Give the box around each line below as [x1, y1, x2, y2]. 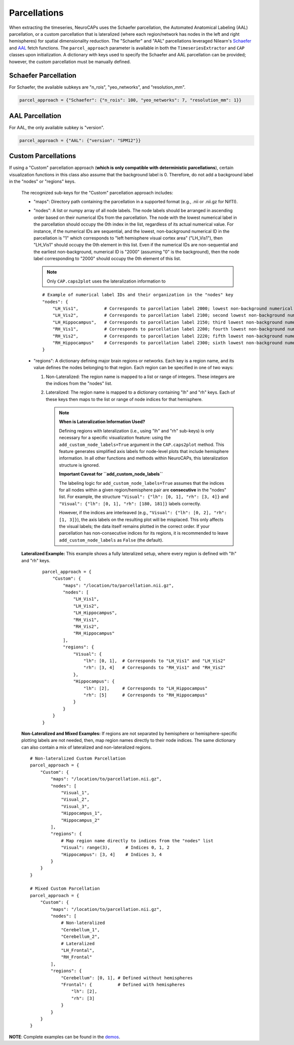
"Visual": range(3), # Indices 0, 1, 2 [61, 845, 170, 851]
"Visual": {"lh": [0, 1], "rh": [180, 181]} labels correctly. [59, 500, 201, 506]
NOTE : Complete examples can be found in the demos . [9, 1034, 120, 1040]
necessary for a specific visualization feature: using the [59, 435, 171, 441]
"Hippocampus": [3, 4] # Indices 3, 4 [61, 852, 162, 857]
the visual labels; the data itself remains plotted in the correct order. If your [59, 523, 210, 529]
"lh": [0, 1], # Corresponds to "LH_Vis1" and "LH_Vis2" [83, 658, 226, 664]
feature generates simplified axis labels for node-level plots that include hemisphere [59, 449, 229, 454]
